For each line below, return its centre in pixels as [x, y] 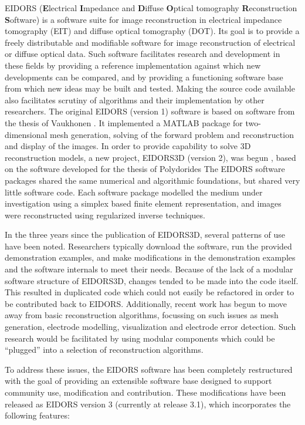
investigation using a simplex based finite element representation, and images [143, 203]
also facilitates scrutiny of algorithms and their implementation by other [135, 99]
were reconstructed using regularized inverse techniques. [105, 215]
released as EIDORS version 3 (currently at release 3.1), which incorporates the [148, 404]
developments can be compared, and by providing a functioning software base [144, 77]
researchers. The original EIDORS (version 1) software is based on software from [150, 111]
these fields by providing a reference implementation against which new [133, 65]
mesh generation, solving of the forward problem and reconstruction [172, 134]
